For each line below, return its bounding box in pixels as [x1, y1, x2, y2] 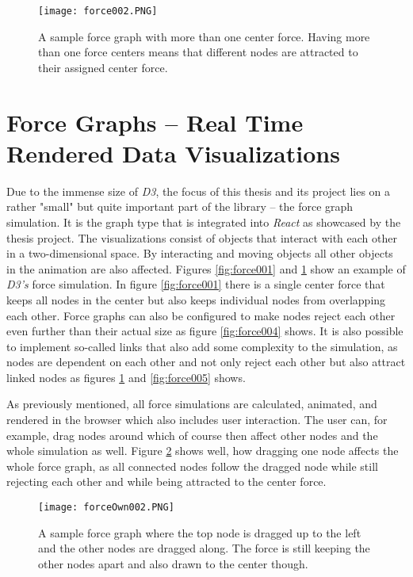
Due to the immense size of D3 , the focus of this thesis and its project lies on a [6, 182, 391, 199]
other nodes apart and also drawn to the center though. [38, 555, 308, 571]
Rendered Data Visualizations [6, 136, 340, 169]
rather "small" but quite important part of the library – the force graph [6, 198, 354, 215]
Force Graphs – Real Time [6, 105, 304, 138]
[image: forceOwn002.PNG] [38, 502, 174, 514]
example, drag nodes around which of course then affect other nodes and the [6, 426, 378, 443]
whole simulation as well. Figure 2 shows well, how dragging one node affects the [6, 442, 399, 459]
